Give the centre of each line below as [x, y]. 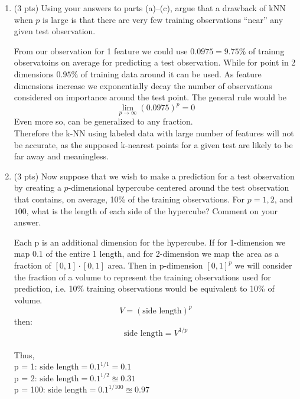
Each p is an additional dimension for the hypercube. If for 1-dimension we [150, 242]
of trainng [267, 50]
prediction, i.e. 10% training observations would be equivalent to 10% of [144, 288]
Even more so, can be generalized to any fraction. [103, 121]
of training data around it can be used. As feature [171, 73]
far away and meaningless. [61, 156]
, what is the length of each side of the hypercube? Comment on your [152, 210]
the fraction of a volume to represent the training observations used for [142, 277]
